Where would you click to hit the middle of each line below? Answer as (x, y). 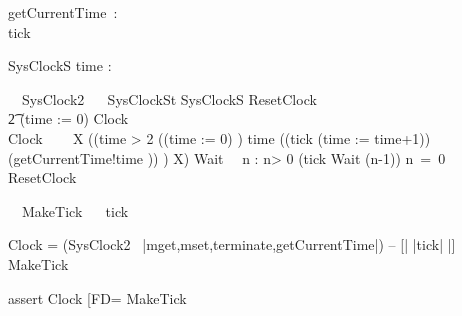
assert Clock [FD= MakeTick (97, 297)
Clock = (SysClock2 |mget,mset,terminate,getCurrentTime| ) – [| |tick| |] (232, 244)
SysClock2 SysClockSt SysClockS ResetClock (169, 98)
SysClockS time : (60, 65)
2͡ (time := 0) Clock (68, 118)
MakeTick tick (75, 210)
